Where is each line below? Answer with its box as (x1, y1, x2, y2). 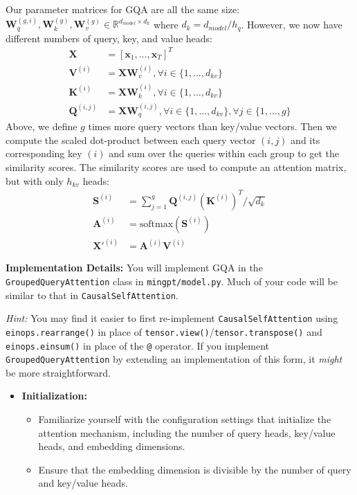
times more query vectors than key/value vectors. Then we (88, 119, 337, 134)
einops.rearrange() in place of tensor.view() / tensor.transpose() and (6, 324, 322, 339)
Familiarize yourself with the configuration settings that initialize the (38, 412, 331, 426)
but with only (6, 173, 64, 188)
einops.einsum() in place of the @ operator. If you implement (6, 338, 270, 352)
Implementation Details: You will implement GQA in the (6, 260, 263, 275)
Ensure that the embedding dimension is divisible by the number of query (38, 462, 351, 476)
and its (291, 132, 320, 147)
